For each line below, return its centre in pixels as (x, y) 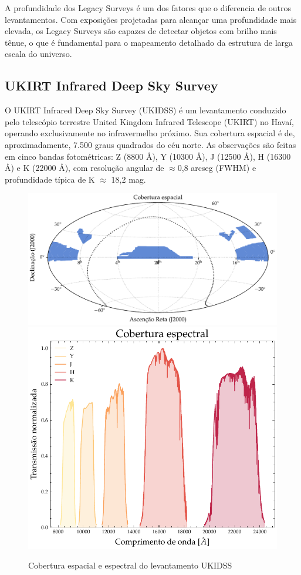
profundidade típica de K (50, 179)
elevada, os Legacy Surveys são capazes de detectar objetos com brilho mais (141, 31)
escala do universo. (38, 54)
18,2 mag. (128, 179)
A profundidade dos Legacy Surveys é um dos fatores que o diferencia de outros (148, 8)
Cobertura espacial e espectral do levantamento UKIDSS (130, 565)
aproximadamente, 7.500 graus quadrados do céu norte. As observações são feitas (150, 144)
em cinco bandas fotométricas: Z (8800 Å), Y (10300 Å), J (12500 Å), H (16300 (148, 156)
